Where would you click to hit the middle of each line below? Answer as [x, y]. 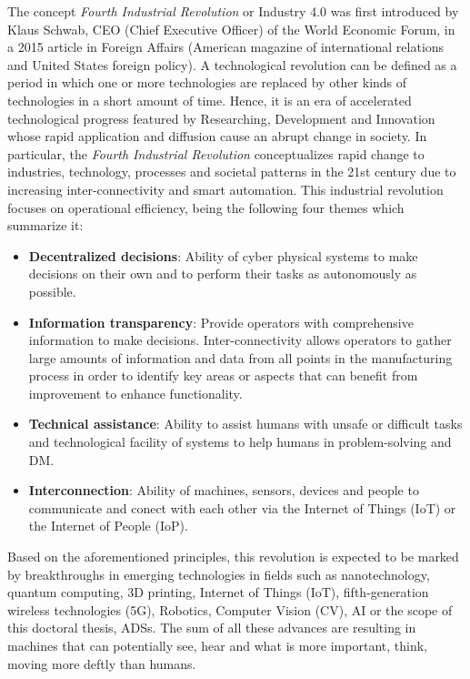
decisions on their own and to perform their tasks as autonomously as [223, 274]
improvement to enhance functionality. [135, 393]
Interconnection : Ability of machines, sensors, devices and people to [224, 490]
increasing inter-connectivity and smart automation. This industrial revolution [225, 189]
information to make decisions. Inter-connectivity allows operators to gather [240, 340]
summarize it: [45, 225]
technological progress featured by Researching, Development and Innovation [221, 118]
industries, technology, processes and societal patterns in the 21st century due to [232, 172]
